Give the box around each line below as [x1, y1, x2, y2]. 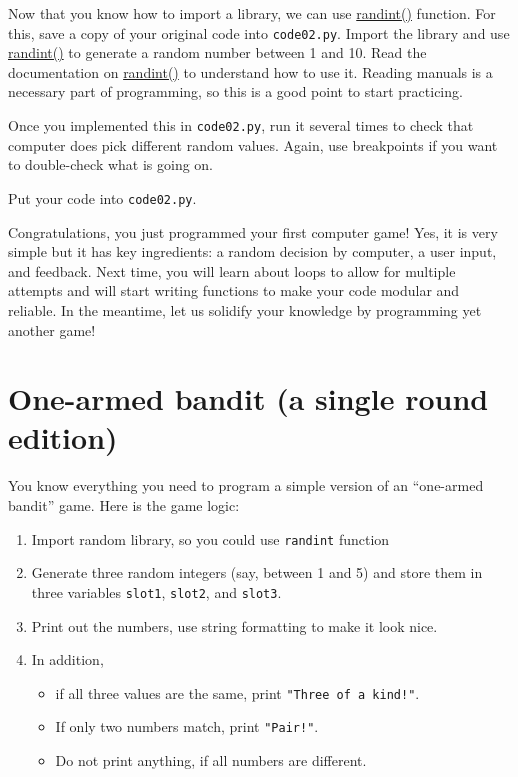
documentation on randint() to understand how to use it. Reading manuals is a [8, 61, 493, 82]
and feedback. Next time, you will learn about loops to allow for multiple [8, 260, 456, 281]
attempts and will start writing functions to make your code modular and [8, 280, 460, 301]
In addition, [31, 649, 104, 670]
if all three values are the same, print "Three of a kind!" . [55, 682, 420, 703]
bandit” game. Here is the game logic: [8, 495, 240, 515]
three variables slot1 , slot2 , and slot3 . [31, 581, 282, 602]
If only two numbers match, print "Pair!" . [55, 716, 319, 737]
